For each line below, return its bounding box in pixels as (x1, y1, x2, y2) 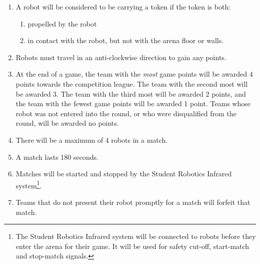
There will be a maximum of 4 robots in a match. (15, 134, 168, 145)
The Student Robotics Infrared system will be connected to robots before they (15, 231, 256, 241)
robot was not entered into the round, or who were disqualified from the (15, 108, 236, 118)
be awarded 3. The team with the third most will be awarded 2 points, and (15, 88, 246, 99)
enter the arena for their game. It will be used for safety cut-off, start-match (15, 240, 249, 251)
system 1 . (15, 178, 42, 190)
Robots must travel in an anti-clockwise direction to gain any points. (15, 52, 226, 62)
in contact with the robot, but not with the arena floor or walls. (27, 35, 224, 46)
